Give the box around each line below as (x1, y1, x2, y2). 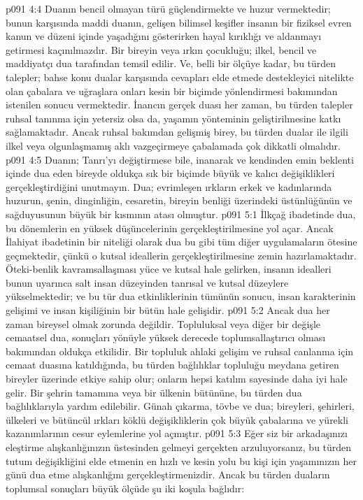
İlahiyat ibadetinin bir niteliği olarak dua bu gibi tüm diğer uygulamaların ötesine (6, 234, 357, 249)
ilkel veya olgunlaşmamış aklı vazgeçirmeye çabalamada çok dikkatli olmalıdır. (6, 138, 341, 152)
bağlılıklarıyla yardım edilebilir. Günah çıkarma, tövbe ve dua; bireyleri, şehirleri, (6, 399, 355, 413)
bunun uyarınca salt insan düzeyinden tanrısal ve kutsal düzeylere (6, 275, 289, 290)
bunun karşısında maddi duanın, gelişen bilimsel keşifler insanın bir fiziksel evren (6, 15, 352, 29)
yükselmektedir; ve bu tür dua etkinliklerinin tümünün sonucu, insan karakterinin (6, 289, 356, 303)
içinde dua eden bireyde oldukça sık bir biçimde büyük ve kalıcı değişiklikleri (6, 166, 335, 180)
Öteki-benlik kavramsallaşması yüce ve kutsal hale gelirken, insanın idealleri (6, 262, 332, 276)
